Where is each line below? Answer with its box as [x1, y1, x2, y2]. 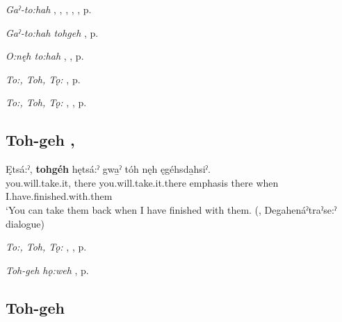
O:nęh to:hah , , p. [6, 49, 84, 63]
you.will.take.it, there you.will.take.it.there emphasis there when [6, 175, 279, 189]
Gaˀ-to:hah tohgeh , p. [6, 25, 99, 40]
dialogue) [6, 216, 45, 230]
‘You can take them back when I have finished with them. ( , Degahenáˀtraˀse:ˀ [6, 202, 337, 217]
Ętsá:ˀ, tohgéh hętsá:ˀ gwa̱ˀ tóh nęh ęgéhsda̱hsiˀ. [6, 162, 211, 176]
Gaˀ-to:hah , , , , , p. [6, 2, 92, 16]
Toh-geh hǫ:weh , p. [6, 262, 89, 277]
